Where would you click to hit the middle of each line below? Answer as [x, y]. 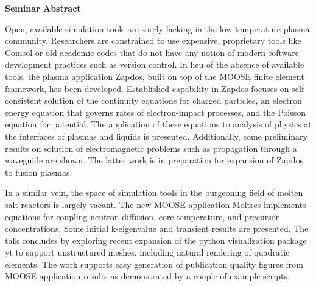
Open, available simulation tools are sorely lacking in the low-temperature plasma [157, 28]
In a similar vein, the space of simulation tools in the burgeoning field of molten [154, 192]
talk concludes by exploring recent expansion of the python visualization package [156, 240]
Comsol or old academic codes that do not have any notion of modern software [152, 52]
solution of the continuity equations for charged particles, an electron [173, 100]
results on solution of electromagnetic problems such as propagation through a [151, 148]
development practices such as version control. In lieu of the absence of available [155, 64]
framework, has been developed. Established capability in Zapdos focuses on [147, 88]
